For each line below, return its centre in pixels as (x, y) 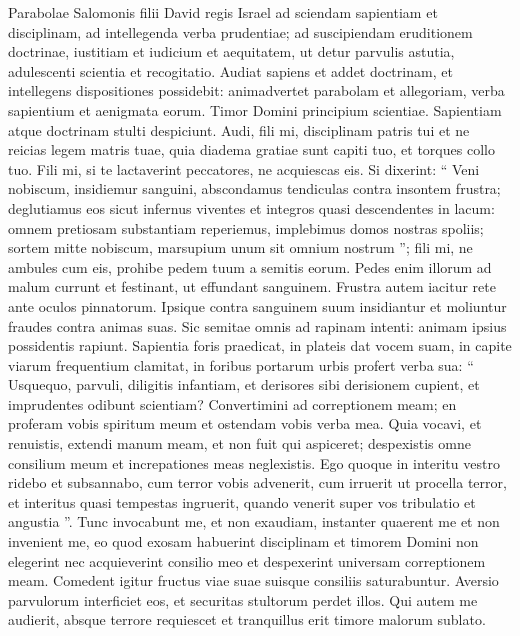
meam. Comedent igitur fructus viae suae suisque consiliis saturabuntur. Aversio (253, 580)
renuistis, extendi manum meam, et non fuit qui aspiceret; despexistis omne (239, 443)
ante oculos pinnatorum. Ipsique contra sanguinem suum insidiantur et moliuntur (257, 305)
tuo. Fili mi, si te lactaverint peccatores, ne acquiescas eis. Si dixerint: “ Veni (244, 168)
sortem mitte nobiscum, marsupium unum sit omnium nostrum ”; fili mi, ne (240, 247)
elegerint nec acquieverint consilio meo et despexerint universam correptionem (247, 560)
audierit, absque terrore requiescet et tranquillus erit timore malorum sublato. (247, 619)
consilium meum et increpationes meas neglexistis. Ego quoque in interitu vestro (254, 462)
